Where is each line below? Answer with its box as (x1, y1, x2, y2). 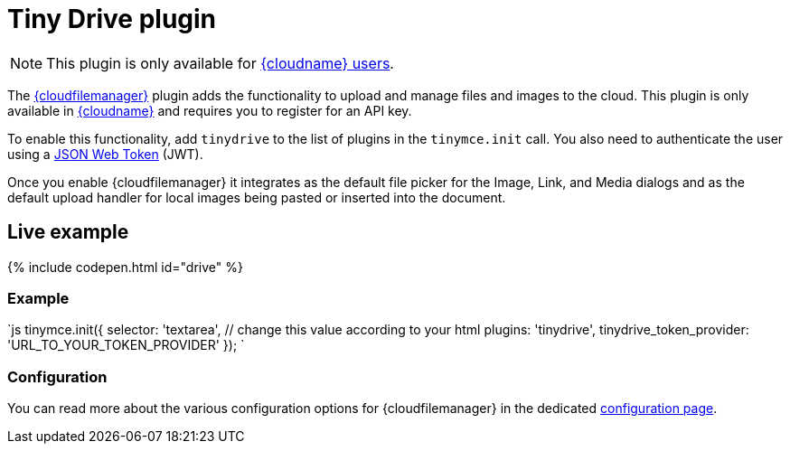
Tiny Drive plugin (7, 4, 217, 34)
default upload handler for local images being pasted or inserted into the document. (7, 189, 506, 205)
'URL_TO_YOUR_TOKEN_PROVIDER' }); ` (7, 337, 245, 353)
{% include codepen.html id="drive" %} (7, 258, 243, 275)
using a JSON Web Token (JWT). (7, 146, 203, 162)
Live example (7, 221, 129, 244)
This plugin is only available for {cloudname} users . (46, 53, 394, 72)
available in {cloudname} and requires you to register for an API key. (7, 102, 412, 118)
